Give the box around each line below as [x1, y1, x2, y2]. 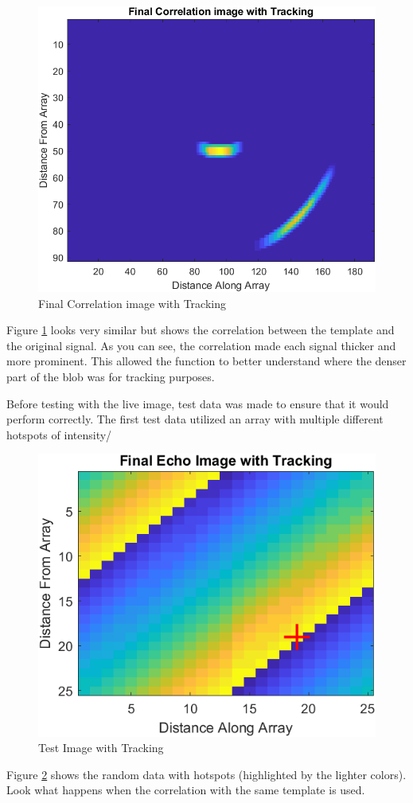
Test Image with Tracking [38, 739, 164, 756]
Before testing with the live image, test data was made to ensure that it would [6, 395, 389, 411]
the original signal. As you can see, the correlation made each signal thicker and [6, 337, 396, 353]
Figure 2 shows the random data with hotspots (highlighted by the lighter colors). [6, 766, 407, 782]
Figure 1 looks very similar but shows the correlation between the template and [6, 322, 395, 338]
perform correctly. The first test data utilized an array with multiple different [6, 411, 384, 427]
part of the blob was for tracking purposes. [6, 368, 215, 384]
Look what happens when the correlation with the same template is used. [6, 782, 365, 798]
